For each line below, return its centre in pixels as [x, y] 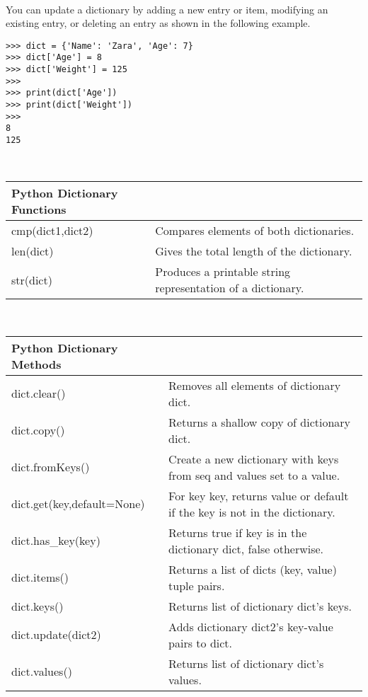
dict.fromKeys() [51, 467]
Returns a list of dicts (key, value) [253, 569]
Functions [39, 209]
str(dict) [32, 280]
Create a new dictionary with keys [254, 459]
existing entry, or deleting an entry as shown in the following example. [158, 23]
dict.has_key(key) [56, 541]
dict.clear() [39, 393]
